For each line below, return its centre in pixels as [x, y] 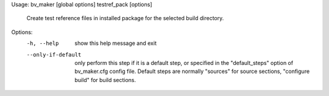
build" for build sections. [105, 80]
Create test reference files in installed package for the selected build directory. [125, 18]
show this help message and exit [115, 43]
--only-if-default [54, 54]
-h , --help [43, 43]
